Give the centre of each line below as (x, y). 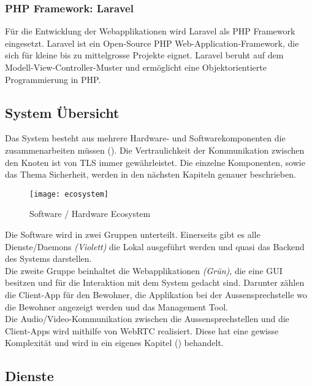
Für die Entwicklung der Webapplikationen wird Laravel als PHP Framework (150, 31)
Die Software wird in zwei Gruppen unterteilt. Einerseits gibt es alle (133, 234)
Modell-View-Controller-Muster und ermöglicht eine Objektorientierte (136, 67)
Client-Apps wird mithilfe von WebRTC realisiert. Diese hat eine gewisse (142, 330)
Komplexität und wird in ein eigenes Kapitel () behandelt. (114, 343)
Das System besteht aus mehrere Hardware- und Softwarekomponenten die (145, 138)
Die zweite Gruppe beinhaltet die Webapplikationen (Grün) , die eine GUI (144, 270)
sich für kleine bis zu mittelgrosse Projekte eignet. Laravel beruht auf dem (144, 55)
